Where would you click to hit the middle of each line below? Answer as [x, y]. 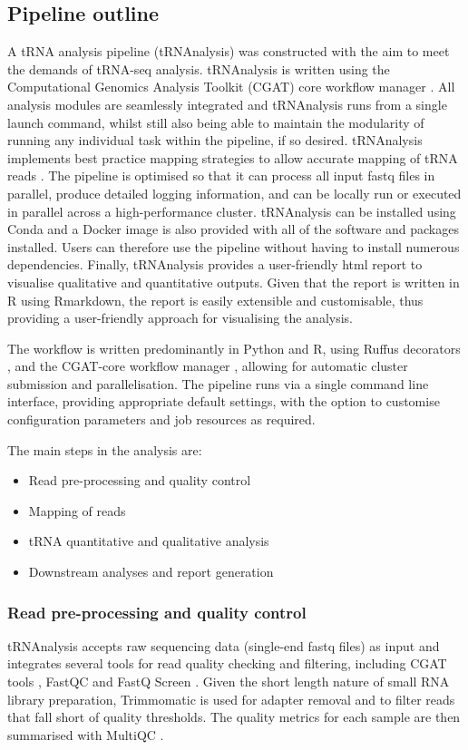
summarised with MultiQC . [86, 734]
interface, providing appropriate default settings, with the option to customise [224, 401]
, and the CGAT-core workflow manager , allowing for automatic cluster [208, 366]
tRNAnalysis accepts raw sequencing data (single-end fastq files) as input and [224, 645]
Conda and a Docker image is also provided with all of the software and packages [233, 229]
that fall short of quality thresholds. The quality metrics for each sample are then [234, 717]
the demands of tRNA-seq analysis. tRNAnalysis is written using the [199, 68]
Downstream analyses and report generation [151, 572]
